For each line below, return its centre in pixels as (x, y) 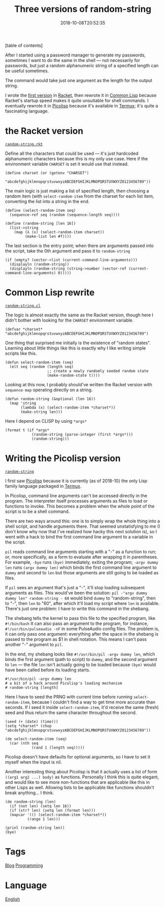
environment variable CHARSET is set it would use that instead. (67, 164)
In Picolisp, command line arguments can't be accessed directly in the (76, 496)
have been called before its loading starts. (48, 670)
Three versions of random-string (83, 9)
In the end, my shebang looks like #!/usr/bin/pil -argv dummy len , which (80, 654)
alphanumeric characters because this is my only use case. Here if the (77, 158)
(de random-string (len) (31, 802)
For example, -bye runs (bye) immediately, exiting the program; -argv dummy (82, 562)
